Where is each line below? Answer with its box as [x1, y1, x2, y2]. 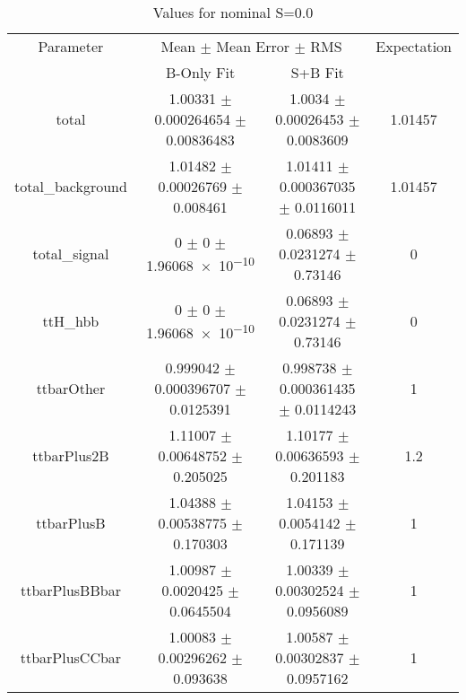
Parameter [38, 36, 104, 57]
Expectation [375, 36, 452, 57]
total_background [14, 176, 127, 197]
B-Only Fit [165, 62, 236, 83]
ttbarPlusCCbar [20, 647, 122, 668]
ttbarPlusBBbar [20, 580, 121, 600]
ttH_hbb [42, 311, 99, 331]
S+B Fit [290, 62, 344, 83]
